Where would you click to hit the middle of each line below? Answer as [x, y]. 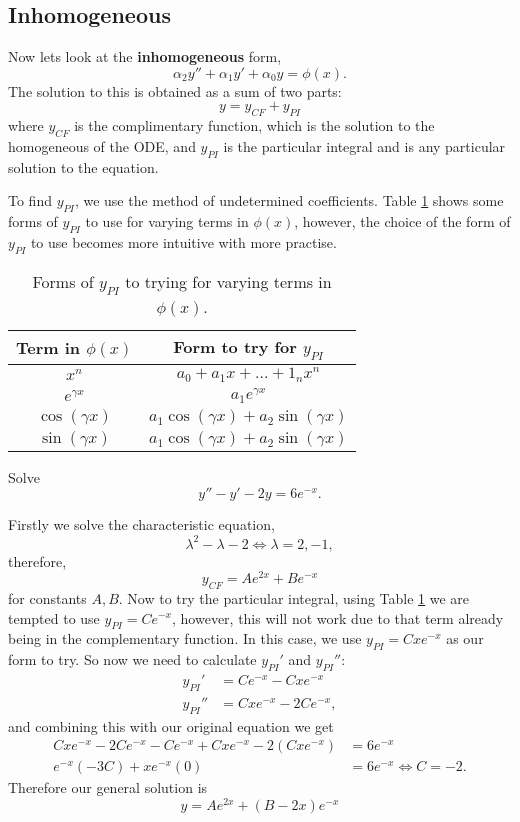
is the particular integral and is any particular [364, 145]
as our [465, 638]
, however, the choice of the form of [402, 221]
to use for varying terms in [167, 221]
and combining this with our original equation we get [171, 725]
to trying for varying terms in [228, 281]
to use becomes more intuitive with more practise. [183, 241]
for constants [47, 597]
